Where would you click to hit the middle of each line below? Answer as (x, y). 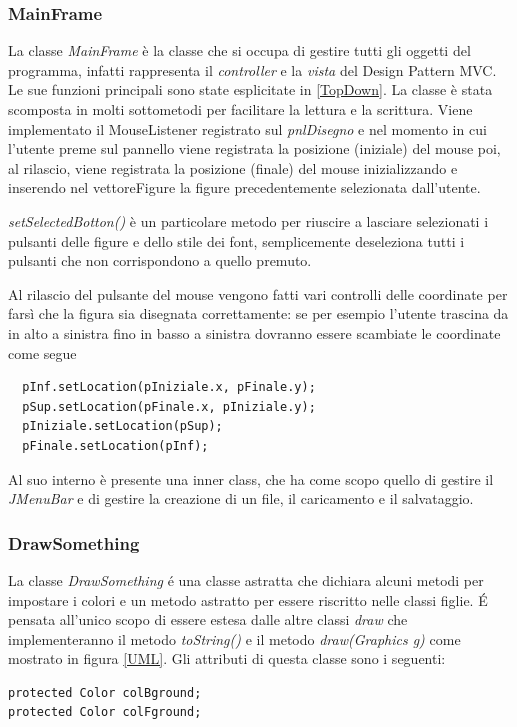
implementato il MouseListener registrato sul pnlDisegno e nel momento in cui (247, 128)
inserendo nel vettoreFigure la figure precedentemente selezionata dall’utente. (244, 187)
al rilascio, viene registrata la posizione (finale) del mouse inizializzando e (233, 167)
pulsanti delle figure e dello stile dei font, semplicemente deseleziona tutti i (236, 240)
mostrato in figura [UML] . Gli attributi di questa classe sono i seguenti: (227, 658)
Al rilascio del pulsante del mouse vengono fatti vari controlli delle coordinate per (258, 293)
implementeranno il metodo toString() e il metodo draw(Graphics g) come (234, 638)
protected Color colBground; (105, 692)
